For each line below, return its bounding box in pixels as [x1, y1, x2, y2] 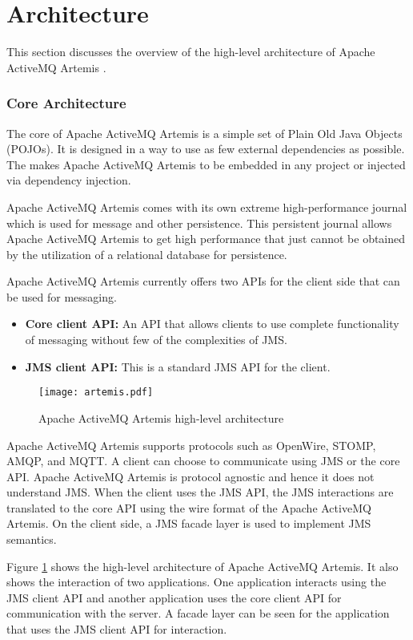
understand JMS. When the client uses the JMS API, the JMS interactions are [6, 484, 394, 500]
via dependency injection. [6, 172, 131, 188]
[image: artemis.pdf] [38, 387, 154, 399]
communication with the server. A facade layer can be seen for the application [6, 605, 390, 622]
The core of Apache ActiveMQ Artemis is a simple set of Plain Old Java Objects [6, 124, 403, 141]
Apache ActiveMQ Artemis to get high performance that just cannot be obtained [6, 230, 406, 247]
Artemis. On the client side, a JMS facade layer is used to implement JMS [6, 515, 371, 532]
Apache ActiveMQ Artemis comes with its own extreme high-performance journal [6, 198, 407, 215]
